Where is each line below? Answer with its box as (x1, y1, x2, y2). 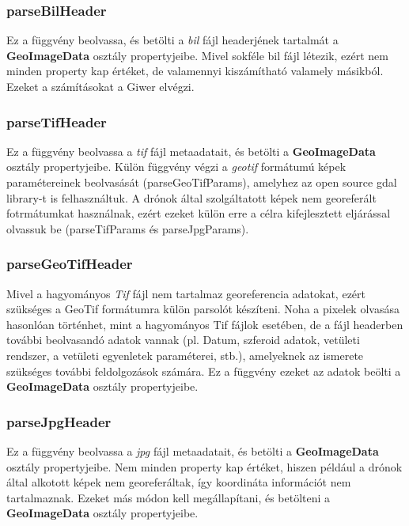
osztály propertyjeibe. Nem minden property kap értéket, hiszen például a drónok (6, 458, 403, 475)
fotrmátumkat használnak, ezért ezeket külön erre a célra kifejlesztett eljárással (6, 205, 391, 221)
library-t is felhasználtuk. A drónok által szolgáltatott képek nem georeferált (6, 189, 377, 206)
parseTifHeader (6, 112, 107, 131)
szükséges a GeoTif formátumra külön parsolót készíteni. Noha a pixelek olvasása (6, 301, 400, 317)
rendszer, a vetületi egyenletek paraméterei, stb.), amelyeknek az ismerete (6, 346, 364, 363)
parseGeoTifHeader (6, 254, 133, 274)
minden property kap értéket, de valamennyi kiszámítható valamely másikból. (6, 62, 384, 79)
